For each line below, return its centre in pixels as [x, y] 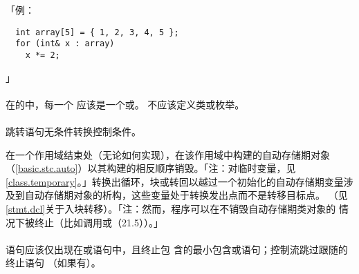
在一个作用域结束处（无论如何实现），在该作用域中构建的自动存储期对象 [168, 154]
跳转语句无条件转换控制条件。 [73, 131]
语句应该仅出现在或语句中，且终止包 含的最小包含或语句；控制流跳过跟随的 [177, 249]
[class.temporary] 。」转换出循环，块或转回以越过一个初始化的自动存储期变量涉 [179, 181]
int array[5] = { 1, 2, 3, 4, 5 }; [97, 32]
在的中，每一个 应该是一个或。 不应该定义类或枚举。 [125, 104]
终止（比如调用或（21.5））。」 [99, 222]
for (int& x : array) [65, 44]
